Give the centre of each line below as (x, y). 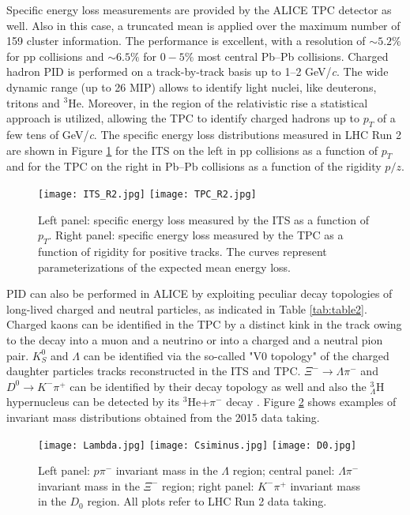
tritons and (33, 102)
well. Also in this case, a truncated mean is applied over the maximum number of (203, 25)
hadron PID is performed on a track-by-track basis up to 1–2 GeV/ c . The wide (197, 71)
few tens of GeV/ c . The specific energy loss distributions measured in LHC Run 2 (204, 134)
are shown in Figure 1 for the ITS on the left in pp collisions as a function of (192, 150)
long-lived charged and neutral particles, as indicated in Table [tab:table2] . (187, 308)
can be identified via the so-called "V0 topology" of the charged (236, 355)
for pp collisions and (55, 56)
